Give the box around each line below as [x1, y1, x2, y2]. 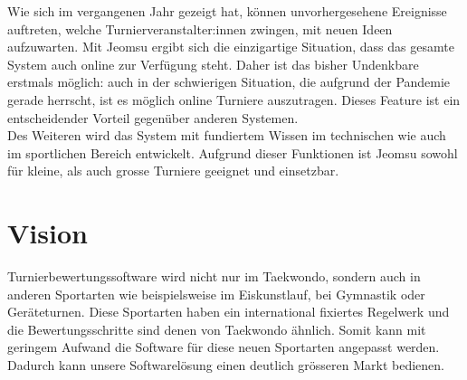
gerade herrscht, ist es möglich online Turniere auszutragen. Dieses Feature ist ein [7, 90, 461, 109]
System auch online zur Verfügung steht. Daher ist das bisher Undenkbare [7, 54, 419, 73]
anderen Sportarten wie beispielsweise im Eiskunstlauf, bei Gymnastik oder [7, 284, 425, 303]
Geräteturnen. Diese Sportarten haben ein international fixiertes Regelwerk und [7, 302, 450, 321]
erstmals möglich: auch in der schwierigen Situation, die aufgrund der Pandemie [7, 72, 451, 91]
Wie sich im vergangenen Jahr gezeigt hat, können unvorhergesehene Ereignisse [7, 2, 447, 20]
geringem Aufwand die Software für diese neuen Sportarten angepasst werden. [7, 337, 440, 356]
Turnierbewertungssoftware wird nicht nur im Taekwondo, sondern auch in [7, 267, 421, 286]
